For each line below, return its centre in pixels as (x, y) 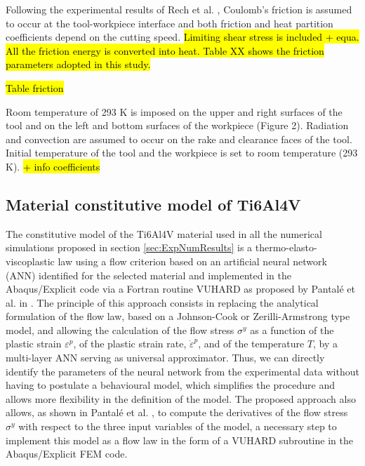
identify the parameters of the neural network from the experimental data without (182, 371)
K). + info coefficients (53, 166)
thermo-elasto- (286, 247)
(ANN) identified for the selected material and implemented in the (148, 275)
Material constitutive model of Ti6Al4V (153, 204)
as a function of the (292, 329)
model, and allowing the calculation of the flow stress (120, 329)
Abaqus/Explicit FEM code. (67, 454)
